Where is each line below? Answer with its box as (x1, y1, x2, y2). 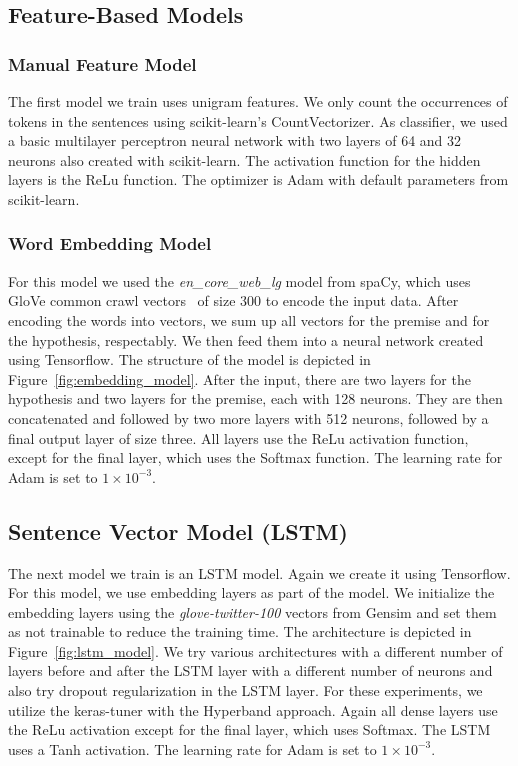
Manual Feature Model (8, 51, 197, 76)
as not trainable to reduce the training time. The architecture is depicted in (8, 621, 472, 642)
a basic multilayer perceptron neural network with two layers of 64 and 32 (8, 130, 462, 151)
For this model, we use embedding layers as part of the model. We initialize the (8, 582, 495, 603)
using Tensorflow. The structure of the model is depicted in (8, 349, 371, 370)
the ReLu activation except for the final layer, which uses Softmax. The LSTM (8, 719, 491, 740)
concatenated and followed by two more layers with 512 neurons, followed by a (8, 407, 489, 428)
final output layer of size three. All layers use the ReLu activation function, (8, 427, 469, 448)
